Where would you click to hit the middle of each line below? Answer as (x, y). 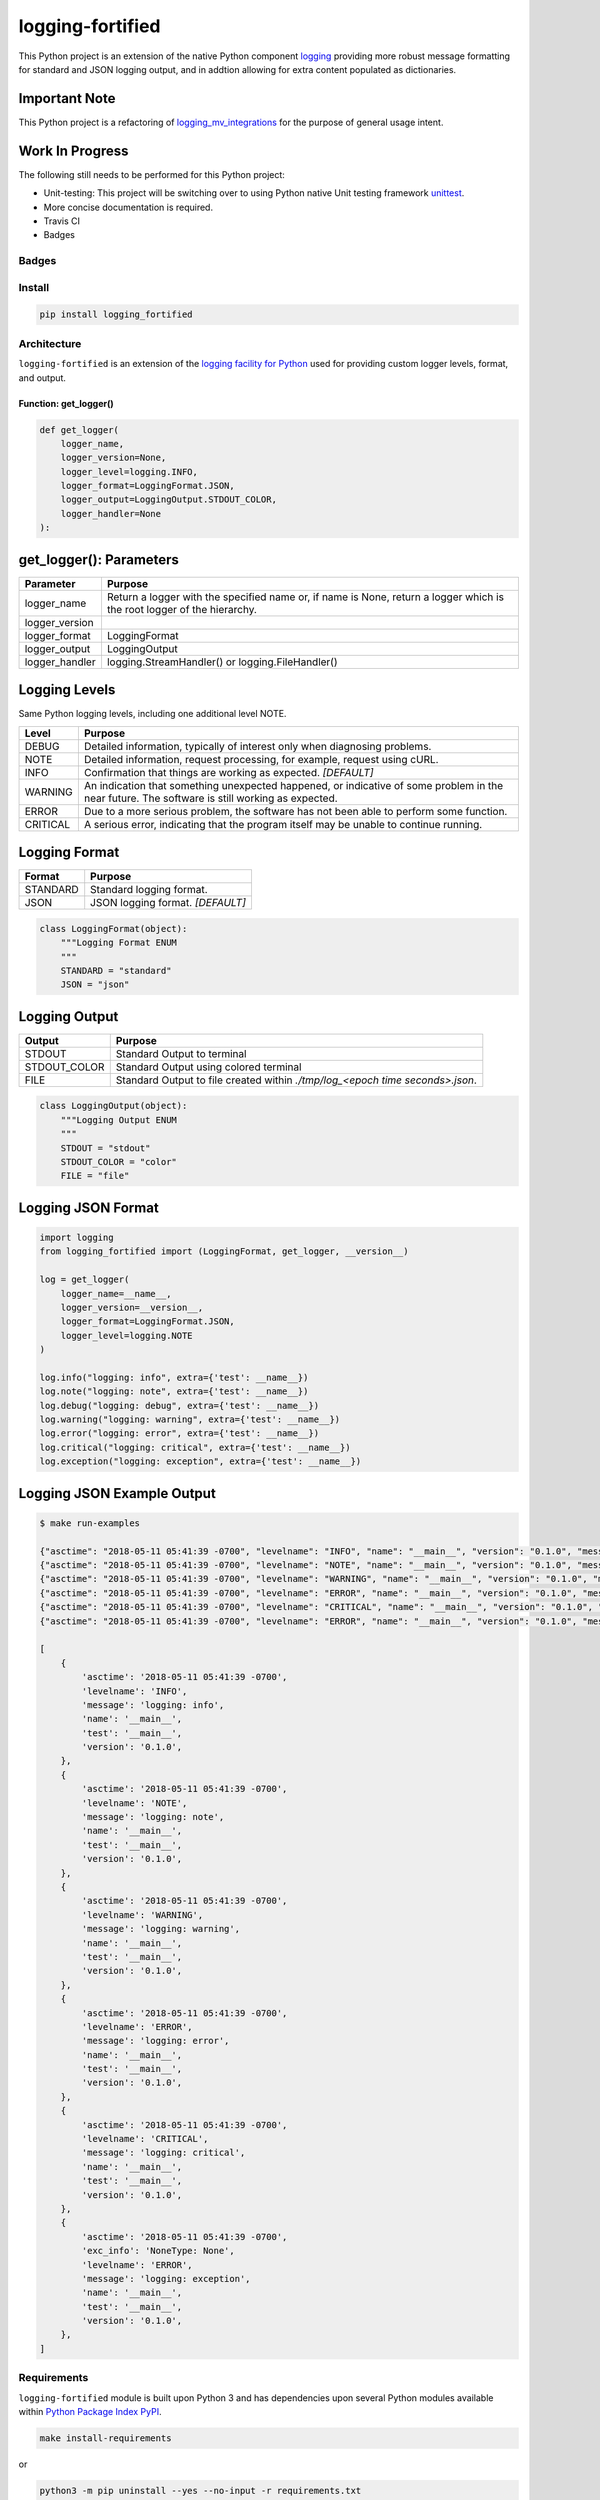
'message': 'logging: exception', (166, 2278)
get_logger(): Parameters (99, 559)
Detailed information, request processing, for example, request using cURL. (261, 759)
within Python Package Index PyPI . (90, 2411)
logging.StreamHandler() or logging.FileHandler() (222, 662)
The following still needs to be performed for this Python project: (151, 174)
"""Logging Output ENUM (118, 1119)
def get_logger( (79, 429)
